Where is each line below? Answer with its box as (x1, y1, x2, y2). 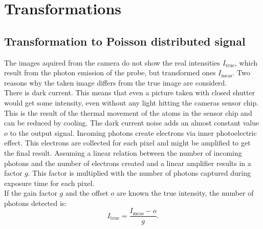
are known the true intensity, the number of (116, 188, 254, 198)
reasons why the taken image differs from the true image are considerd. (4, 77, 227, 88)
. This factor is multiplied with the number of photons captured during (28, 168, 251, 178)
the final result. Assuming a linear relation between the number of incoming (4, 147, 242, 158)
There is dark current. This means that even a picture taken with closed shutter (4, 87, 255, 98)
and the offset (65, 188, 108, 198)
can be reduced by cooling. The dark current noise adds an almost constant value (4, 117, 259, 128)
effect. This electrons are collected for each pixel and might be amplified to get (4, 137, 251, 148)
